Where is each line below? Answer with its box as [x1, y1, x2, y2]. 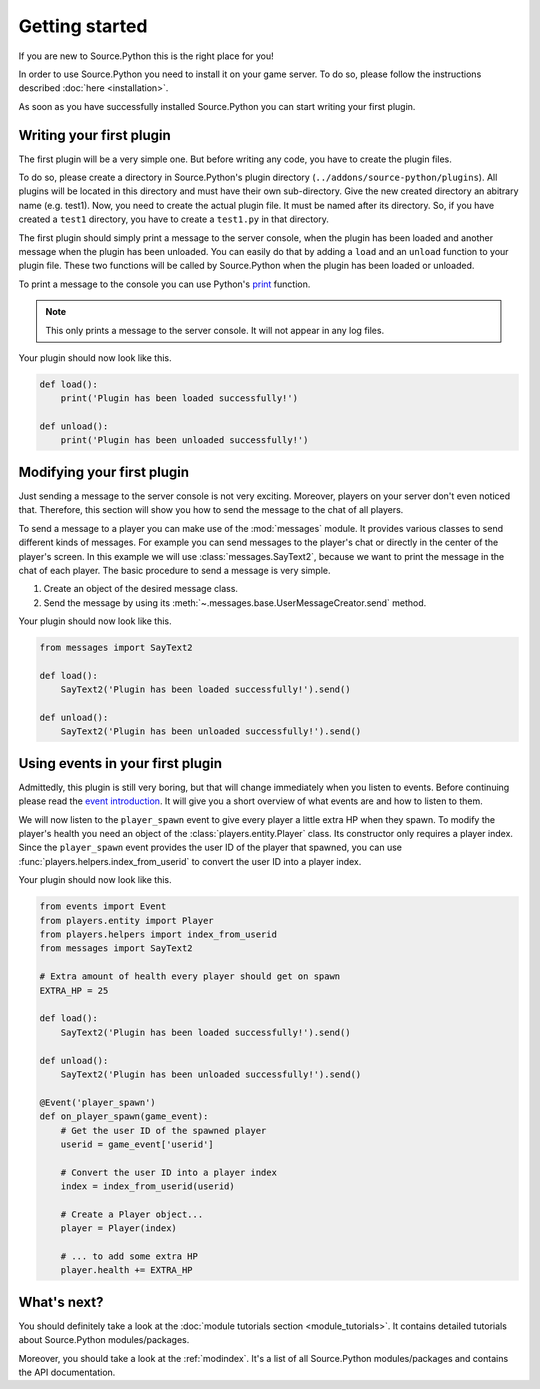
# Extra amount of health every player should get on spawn [39, 971, 341, 982]
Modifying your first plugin [18, 463, 190, 480]
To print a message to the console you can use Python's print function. [18, 278, 311, 290]
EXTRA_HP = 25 [39, 985, 109, 996]
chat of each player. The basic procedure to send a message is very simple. [18, 564, 331, 576]
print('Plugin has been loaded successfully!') [60, 393, 299, 404]
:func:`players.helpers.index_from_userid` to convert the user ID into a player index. [18, 855, 362, 867]
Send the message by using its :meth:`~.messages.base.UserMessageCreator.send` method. [43, 596, 427, 609]
